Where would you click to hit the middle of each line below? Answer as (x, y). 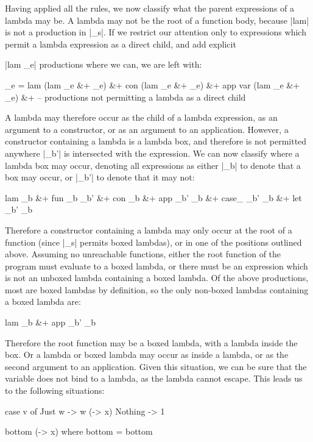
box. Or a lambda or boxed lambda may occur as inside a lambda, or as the (147, 355)
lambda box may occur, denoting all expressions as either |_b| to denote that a (153, 165)
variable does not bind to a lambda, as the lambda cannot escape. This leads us (154, 378)
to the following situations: (55, 390)
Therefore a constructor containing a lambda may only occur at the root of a (149, 230)
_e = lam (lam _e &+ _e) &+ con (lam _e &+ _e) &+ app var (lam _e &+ (153, 84)
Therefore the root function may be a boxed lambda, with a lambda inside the (151, 342)
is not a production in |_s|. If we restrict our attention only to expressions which (156, 32)
